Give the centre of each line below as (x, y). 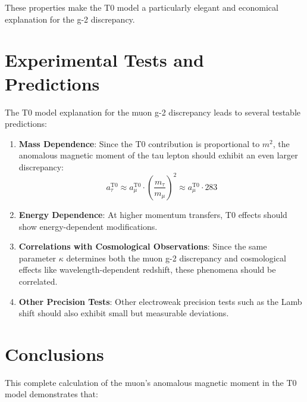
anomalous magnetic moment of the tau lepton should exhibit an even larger (158, 155)
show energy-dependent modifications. (88, 226)
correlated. (38, 281)
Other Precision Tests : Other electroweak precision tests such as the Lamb (160, 301)
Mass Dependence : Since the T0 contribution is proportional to (139, 143)
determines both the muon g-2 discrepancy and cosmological (176, 258)
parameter (37, 258)
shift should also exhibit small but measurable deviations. (124, 313)
